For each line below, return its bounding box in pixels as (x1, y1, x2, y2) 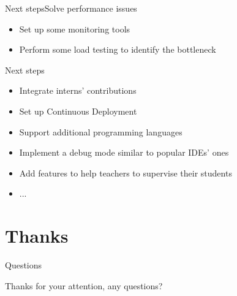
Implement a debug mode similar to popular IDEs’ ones (19, 146, 229, 159)
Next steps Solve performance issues (5, 2, 137, 14)
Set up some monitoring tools (19, 22, 130, 35)
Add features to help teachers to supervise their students (19, 166, 232, 179)
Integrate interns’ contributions (19, 84, 137, 97)
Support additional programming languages (19, 125, 182, 138)
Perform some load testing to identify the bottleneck (19, 43, 216, 56)
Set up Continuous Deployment (19, 104, 137, 117)
